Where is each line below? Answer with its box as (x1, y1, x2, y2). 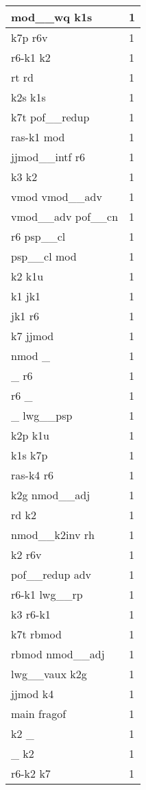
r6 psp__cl (11, 228, 66, 244)
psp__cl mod (11, 248, 77, 264)
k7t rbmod (11, 626, 62, 642)
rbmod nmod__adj (11, 646, 105, 662)
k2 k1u (11, 268, 44, 284)
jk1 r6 (11, 308, 39, 324)
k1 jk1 (11, 288, 41, 304)
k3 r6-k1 (11, 606, 51, 622)
